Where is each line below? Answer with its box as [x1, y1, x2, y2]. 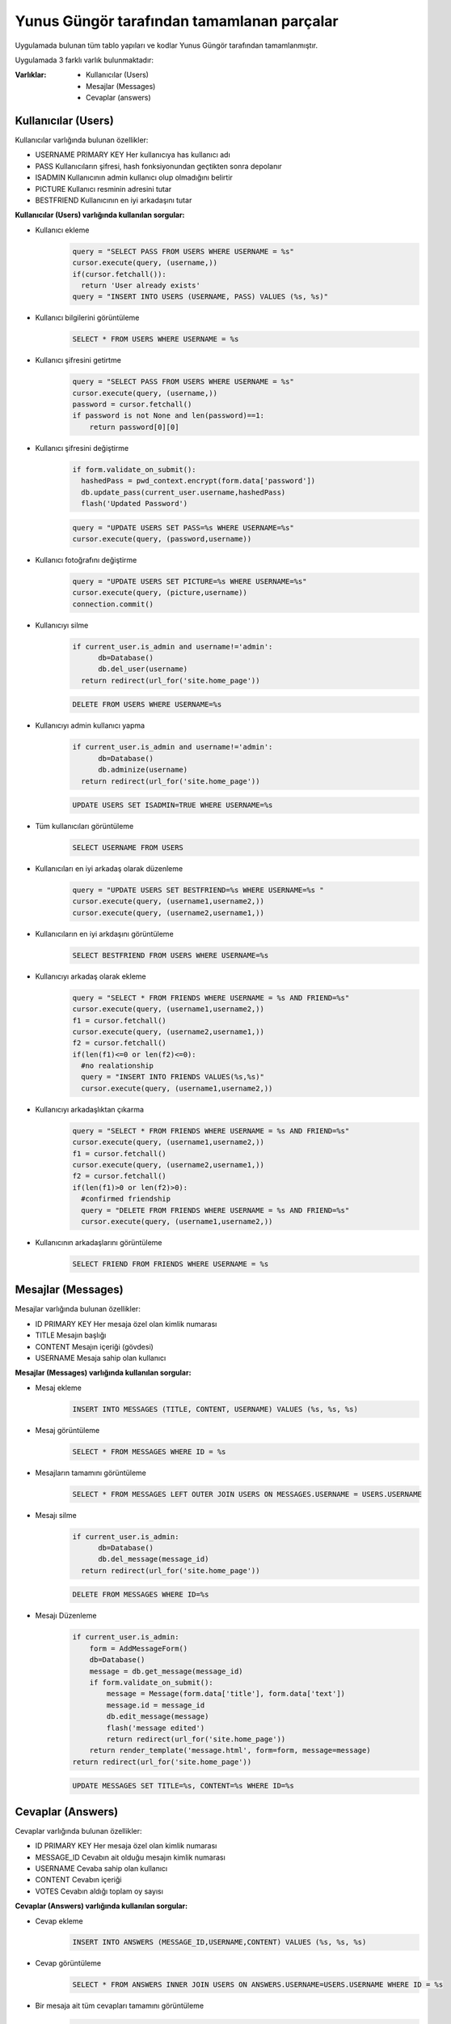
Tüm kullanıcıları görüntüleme [35, 822, 134, 831]
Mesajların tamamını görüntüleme [35, 1468, 147, 1478]
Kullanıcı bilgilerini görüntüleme [35, 313, 140, 323]
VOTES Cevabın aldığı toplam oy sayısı [35, 1886, 163, 1896]
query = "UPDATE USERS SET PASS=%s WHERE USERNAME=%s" [72, 523, 294, 532]
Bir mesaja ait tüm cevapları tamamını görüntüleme [35, 2001, 204, 2011]
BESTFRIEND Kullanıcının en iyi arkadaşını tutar [35, 195, 192, 205]
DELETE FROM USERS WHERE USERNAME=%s [72, 700, 222, 709]
